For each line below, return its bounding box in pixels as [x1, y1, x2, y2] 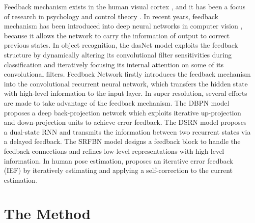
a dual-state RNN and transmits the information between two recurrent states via [4, 126, 251, 137]
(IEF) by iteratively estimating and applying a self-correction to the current [4, 165, 233, 175]
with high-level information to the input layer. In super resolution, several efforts [4, 88, 247, 98]
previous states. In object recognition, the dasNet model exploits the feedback [4, 40, 238, 50]
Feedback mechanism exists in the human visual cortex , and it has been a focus [4, 1, 246, 11]
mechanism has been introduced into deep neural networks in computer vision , [4, 21, 243, 31]
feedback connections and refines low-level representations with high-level [4, 145, 225, 156]
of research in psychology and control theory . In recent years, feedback [4, 11, 219, 21]
